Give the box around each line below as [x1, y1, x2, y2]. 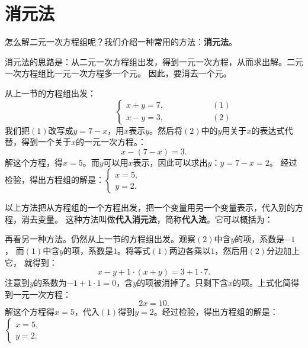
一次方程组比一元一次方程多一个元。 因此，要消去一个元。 [5, 67, 232, 79]
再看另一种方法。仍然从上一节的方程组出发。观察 [5, 233, 195, 245]
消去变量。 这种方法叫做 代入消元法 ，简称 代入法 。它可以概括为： [21, 212, 273, 225]
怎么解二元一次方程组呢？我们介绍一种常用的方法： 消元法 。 [5, 36, 237, 48]
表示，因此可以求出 [133, 156, 208, 168]
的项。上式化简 [233, 276, 291, 289]
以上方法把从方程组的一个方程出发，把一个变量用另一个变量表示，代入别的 [5, 201, 295, 214]
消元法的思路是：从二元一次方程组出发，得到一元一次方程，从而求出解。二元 [5, 55, 303, 67]
